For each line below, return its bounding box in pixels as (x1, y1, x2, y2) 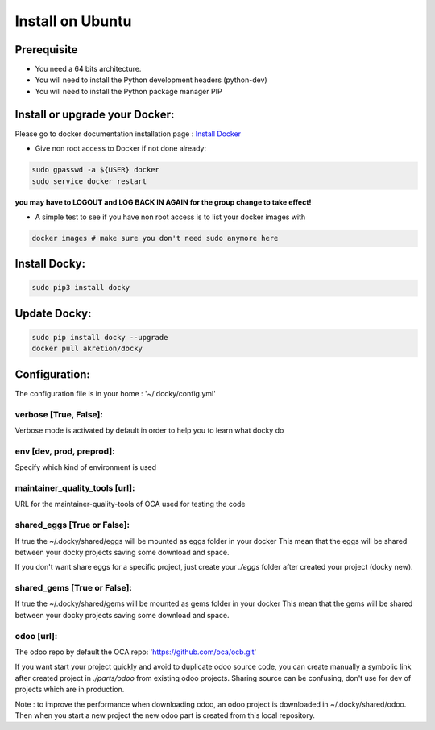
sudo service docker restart (31, 176, 147, 185)
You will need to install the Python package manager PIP (35, 86, 222, 96)
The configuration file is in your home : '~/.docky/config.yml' (14, 388, 217, 398)
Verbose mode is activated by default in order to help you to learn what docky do (14, 425, 284, 435)
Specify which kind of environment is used (14, 462, 157, 472)
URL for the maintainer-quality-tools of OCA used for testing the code (14, 500, 246, 509)
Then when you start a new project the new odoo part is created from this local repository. (14, 710, 316, 720)
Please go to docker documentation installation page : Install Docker (14, 129, 242, 139)
